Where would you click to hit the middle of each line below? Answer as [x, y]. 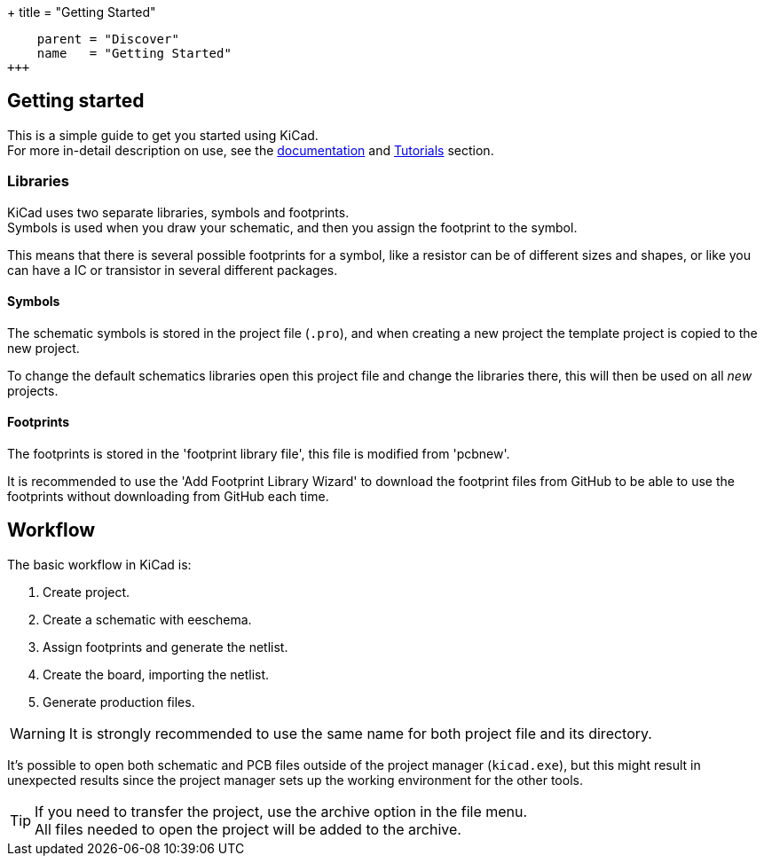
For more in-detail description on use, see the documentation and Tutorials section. [251, 150]
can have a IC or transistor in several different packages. [173, 270]
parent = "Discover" [108, 39]
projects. [33, 390]
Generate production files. [119, 702]
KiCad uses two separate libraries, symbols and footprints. [178, 212]
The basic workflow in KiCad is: [99, 564]
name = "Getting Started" [134, 53]
